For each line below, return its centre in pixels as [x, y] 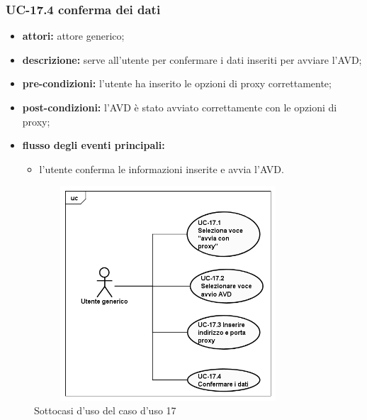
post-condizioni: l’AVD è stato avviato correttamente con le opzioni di [180, 107]
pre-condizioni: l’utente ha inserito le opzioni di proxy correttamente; [177, 83]
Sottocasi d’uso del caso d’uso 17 [105, 410]
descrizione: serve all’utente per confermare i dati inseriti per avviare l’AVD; [192, 59]
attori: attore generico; [73, 36]
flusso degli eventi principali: [94, 145]
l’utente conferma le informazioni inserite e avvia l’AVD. [162, 168]
